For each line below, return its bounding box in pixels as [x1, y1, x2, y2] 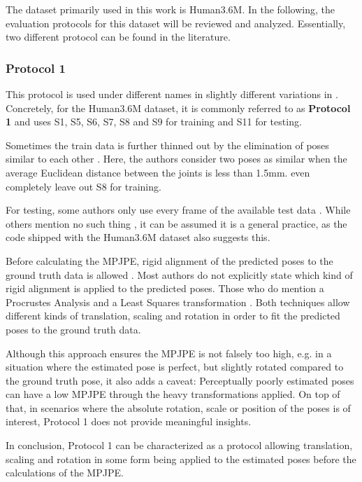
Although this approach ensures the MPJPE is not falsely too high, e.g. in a [6, 345, 332, 360]
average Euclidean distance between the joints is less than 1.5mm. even [6, 165, 310, 179]
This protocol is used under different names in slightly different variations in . [6, 87, 338, 101]
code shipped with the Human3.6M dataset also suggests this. [6, 230, 270, 245]
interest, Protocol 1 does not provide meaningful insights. [6, 414, 252, 429]
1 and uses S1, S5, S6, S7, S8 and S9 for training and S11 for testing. [6, 114, 302, 129]
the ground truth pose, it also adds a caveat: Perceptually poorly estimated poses [6, 373, 354, 387]
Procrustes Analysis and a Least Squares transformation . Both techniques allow [6, 294, 350, 309]
